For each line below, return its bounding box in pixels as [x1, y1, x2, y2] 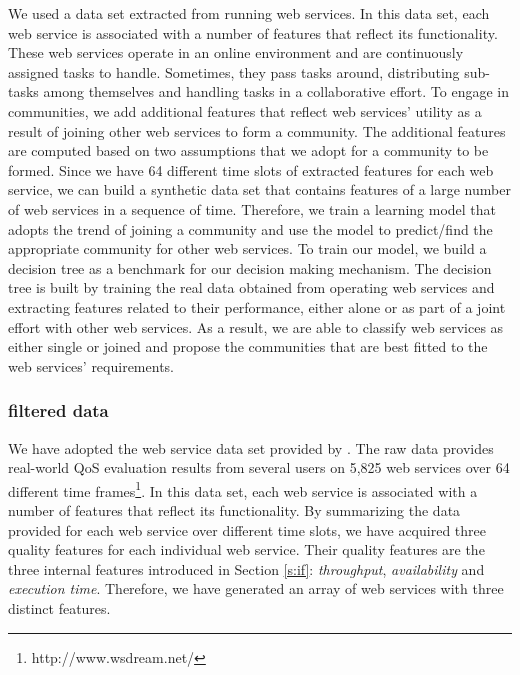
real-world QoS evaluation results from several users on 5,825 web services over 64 [8, 457, 510, 478]
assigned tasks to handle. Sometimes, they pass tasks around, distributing [8, 61, 460, 82]
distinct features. [8, 597, 111, 618]
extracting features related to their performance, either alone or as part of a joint [8, 296, 506, 317]
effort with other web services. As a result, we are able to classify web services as [8, 316, 504, 337]
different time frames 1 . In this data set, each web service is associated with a [8, 477, 478, 501]
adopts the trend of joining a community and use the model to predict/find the [8, 218, 493, 239]
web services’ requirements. [8, 355, 174, 376]
